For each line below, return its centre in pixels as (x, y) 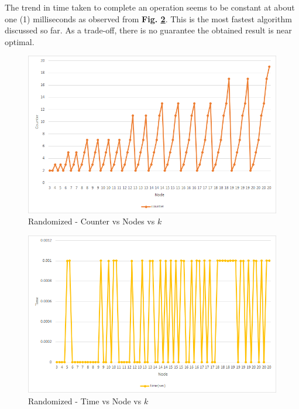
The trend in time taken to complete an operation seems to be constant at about (150, 7)
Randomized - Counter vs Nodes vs (92, 221)
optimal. (20, 41)
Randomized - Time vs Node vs (85, 401)
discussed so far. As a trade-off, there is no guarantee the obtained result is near (148, 30)
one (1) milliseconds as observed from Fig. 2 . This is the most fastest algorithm (148, 18)
